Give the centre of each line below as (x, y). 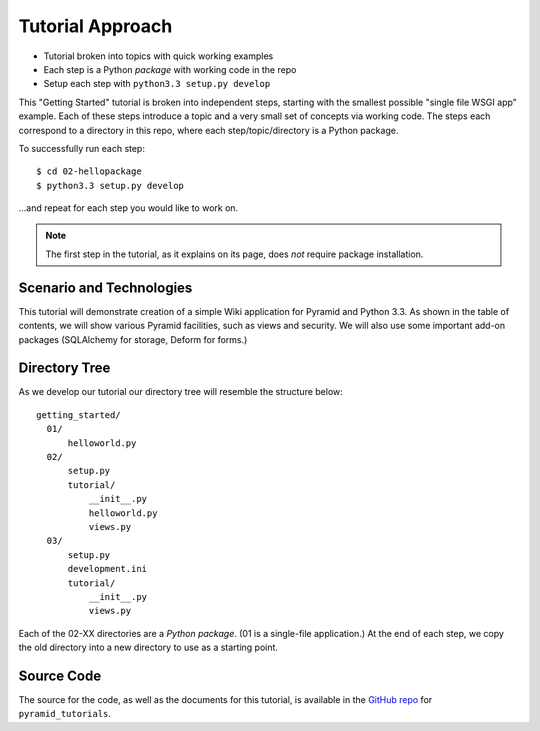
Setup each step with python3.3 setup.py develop (157, 84)
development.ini (107, 569)
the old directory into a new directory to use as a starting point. (148, 647)
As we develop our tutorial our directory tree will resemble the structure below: (181, 392)
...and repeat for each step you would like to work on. (128, 208)
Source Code (60, 675)
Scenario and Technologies (105, 287)
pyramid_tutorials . (65, 714)
